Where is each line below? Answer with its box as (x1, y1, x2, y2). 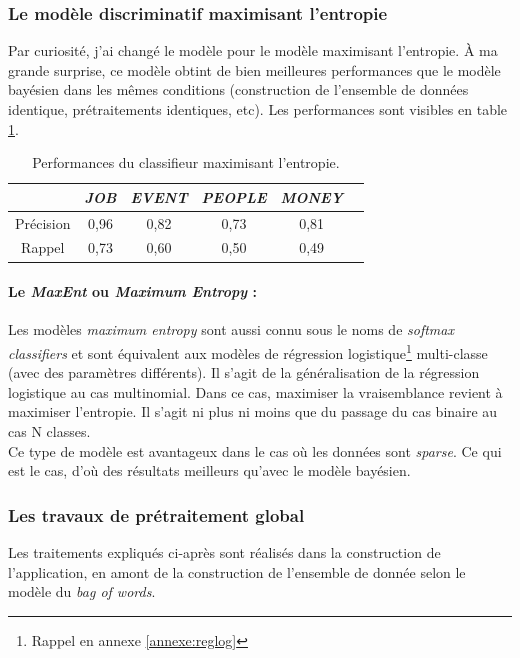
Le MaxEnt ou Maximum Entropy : (8, 281, 258, 302)
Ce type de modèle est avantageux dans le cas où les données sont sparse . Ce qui (8, 440, 502, 461)
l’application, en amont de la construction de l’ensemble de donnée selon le (8, 561, 466, 582)
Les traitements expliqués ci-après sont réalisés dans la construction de (8, 541, 441, 562)
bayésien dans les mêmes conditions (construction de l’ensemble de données (8, 79, 469, 100)
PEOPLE (201, 186, 267, 207)
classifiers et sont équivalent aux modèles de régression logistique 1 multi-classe (8, 339, 488, 363)
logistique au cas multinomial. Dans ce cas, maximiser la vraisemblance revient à (8, 381, 503, 402)
